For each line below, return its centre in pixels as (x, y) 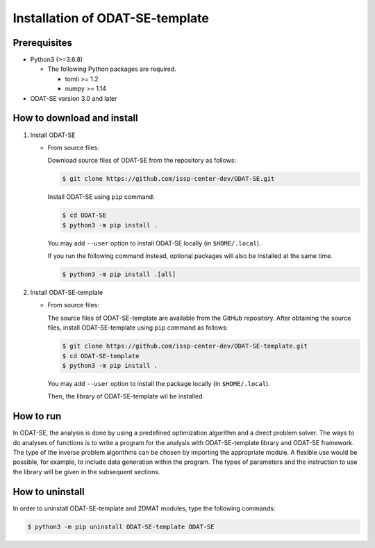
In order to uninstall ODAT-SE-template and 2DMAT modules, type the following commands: (144, 508)
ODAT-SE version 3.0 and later (74, 98)
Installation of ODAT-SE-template (111, 18)
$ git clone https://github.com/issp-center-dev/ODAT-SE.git (168, 179)
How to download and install (75, 118)
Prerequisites (42, 43)
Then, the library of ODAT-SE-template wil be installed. (126, 396)
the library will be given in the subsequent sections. (86, 472)
